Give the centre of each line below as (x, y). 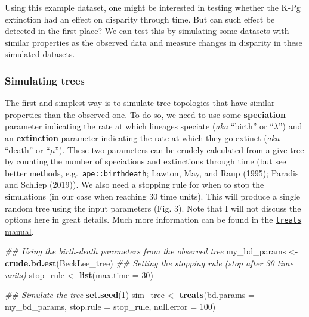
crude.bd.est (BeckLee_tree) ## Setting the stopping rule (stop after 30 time (149, 263)
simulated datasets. (40, 54)
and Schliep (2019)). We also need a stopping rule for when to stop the (135, 184)
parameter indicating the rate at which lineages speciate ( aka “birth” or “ (139, 126)
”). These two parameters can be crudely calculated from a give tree (180, 149)
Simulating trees (45, 80)
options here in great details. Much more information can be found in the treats (153, 220)
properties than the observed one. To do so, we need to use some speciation (145, 114)
